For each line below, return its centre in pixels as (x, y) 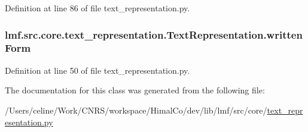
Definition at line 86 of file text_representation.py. (97, 8)
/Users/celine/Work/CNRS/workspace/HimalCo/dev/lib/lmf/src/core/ (136, 110)
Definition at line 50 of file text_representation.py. (97, 70)
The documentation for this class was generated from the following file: (135, 90)
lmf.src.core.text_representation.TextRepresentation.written (154, 34)
